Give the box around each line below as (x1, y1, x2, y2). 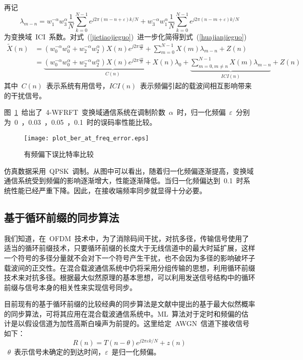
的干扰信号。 (4, 90, 46, 100)
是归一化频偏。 (112, 346, 161, 357)
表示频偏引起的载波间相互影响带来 (140, 80, 252, 91)
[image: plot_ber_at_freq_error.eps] (24, 134, 149, 142)
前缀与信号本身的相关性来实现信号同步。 (4, 282, 137, 292)
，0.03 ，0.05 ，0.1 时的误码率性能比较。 (21, 116, 156, 127)
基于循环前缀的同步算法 (4, 209, 119, 225)
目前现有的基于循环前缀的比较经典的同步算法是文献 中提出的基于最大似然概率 (4, 299, 255, 309)
